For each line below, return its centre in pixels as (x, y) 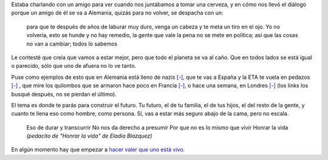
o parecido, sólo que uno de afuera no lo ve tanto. (74, 66)
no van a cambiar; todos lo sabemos (72, 44)
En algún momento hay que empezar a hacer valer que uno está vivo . (98, 150)
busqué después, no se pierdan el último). (64, 94)
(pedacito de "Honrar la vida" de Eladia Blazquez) (89, 136)
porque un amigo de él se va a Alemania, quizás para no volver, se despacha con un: (118, 13)
